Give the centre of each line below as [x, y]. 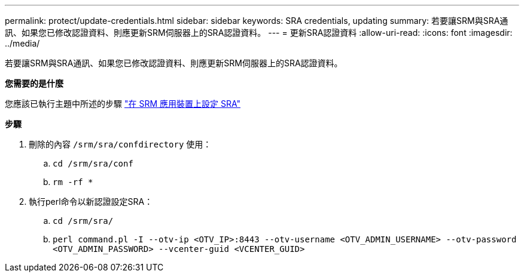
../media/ [22, 43]
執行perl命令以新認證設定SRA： [91, 201]
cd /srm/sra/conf [93, 164]
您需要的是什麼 [34, 83]
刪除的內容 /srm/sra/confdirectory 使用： [120, 144]
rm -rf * [73, 182]
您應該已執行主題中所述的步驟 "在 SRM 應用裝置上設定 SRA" [123, 104]
